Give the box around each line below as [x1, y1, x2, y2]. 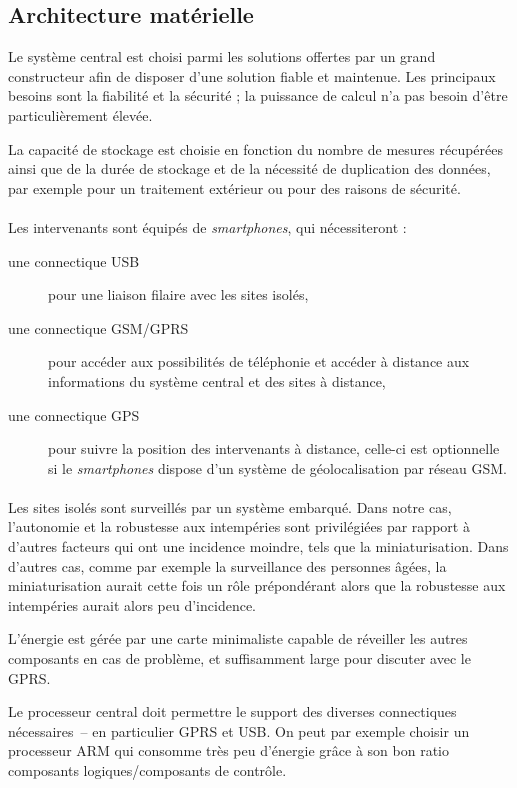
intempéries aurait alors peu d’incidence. [8, 594, 257, 615]
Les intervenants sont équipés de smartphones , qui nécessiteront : [8, 216, 407, 237]
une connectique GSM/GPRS [8, 317, 189, 338]
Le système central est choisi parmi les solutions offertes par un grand [8, 46, 436, 67]
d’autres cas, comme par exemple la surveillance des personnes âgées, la [8, 555, 447, 576]
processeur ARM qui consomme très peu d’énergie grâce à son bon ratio [8, 740, 449, 761]
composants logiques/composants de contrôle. [8, 760, 287, 781]
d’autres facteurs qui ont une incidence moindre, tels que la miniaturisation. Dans [8, 536, 509, 557]
